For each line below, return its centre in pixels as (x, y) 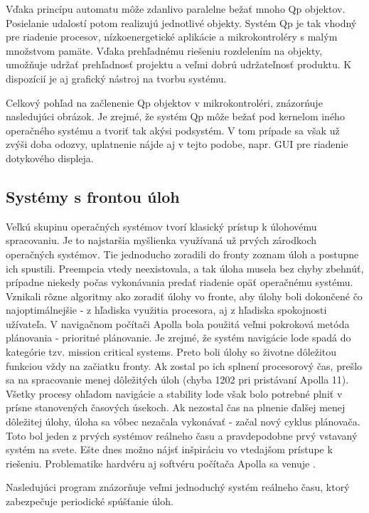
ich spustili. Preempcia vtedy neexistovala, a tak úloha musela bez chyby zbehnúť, (185, 268)
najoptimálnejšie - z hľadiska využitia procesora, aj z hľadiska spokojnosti (166, 310)
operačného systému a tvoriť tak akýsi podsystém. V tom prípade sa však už (173, 130)
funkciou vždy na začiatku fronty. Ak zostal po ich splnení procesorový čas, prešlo (184, 365)
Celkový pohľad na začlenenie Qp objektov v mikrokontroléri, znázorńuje (164, 102)
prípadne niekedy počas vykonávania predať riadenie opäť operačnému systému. (180, 282)
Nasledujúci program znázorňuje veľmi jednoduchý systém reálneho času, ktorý (178, 487)
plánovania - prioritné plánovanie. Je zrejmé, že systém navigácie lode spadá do (178, 338)
